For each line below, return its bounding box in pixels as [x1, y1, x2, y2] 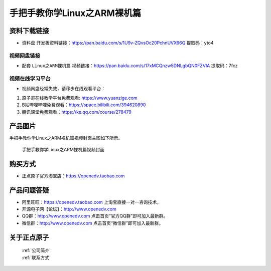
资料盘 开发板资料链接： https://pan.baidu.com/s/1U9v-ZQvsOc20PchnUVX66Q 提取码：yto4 [22, 40, 214, 46]
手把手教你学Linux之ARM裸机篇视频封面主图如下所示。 [9, 135, 123, 141]
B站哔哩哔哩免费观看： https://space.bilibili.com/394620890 [22, 102, 146, 108]
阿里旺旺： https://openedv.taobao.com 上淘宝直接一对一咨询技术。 [22, 199, 162, 205]
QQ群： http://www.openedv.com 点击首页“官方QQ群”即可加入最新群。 [22, 213, 168, 219]
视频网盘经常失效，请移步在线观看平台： [22, 86, 105, 92]
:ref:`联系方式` [22, 254, 51, 260]
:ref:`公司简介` [22, 247, 51, 253]
